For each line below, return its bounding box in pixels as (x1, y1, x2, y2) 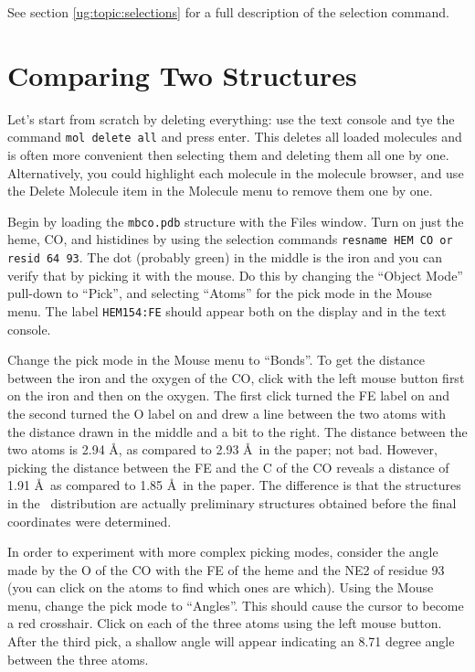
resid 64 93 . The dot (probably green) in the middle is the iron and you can (7, 248, 443, 267)
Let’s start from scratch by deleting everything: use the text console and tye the (7, 109, 455, 128)
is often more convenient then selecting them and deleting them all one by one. (7, 144, 449, 164)
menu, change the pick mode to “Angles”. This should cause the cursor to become (7, 595, 464, 614)
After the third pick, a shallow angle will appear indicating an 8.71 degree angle (7, 632, 455, 651)
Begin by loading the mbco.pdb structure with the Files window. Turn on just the (7, 211, 464, 230)
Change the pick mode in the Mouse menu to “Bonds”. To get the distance (7, 350, 425, 369)
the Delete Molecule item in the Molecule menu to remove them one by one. (7, 181, 433, 200)
